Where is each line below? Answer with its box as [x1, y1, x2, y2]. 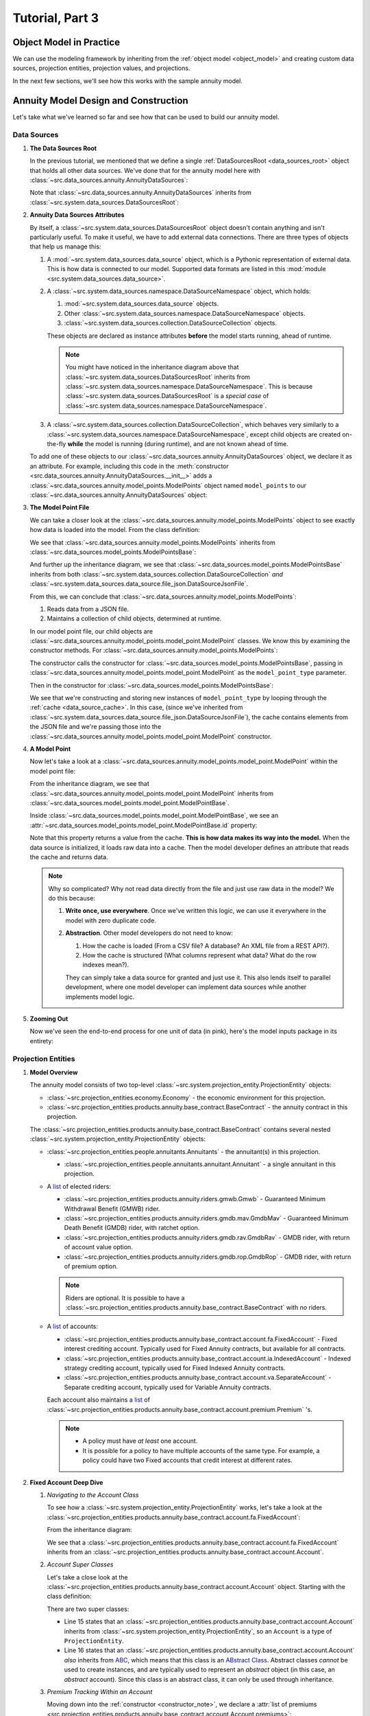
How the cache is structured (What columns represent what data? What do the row [82, 951, 317, 960]
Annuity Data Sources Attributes [29, 211, 125, 219]
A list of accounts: [47, 1322, 99, 1331]
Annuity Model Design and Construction [12, 95, 188, 106]
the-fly [47, 440, 66, 448]
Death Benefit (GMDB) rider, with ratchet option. [64, 1224, 200, 1232]
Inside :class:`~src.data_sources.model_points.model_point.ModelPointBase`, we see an [29, 811, 279, 820]
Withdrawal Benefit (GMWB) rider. [64, 1205, 160, 1213]
